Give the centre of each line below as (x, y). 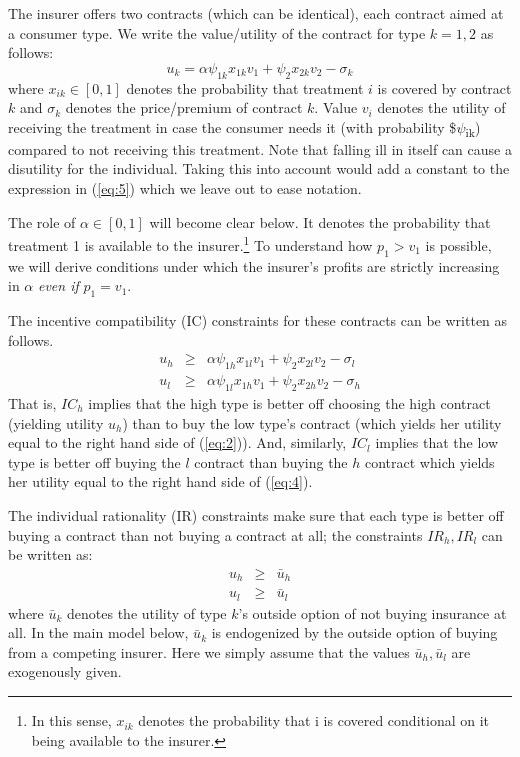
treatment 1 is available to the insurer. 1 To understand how (190, 243)
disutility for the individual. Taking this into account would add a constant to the (259, 168)
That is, (32, 402)
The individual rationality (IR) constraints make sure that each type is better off (256, 514)
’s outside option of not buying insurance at (372, 612)
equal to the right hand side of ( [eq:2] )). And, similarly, (177, 442)
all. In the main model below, (98, 632)
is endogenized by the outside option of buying (354, 632)
